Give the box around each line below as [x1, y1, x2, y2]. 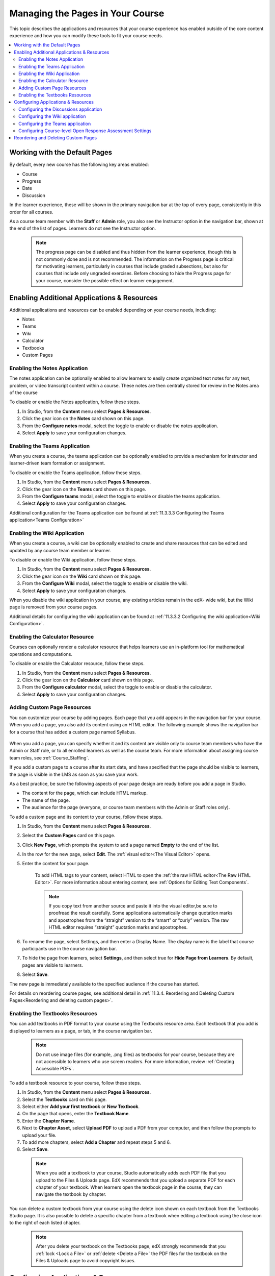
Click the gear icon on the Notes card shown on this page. [22, 415, 145, 422]
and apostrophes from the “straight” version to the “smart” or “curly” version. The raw [48, 917, 229, 923]
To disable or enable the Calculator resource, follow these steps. [9, 660, 145, 667]
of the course [9, 389, 38, 396]
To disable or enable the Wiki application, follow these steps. [9, 557, 137, 563]
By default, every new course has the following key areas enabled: [9, 161, 149, 168]
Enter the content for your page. [22, 861, 90, 867]
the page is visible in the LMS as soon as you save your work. [9, 771, 139, 777]
